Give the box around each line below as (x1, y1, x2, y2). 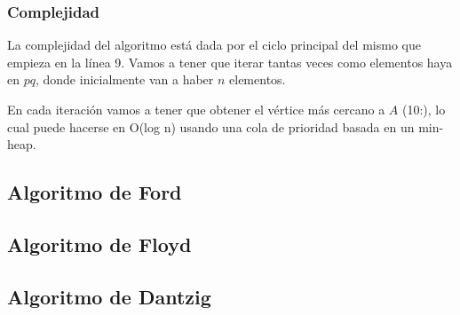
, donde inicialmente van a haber (35, 70, 214, 89)
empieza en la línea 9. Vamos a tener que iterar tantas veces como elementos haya (7, 52, 453, 71)
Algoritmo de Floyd (7, 230, 192, 257)
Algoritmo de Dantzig (7, 282, 211, 310)
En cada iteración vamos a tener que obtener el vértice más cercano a (7, 100, 385, 118)
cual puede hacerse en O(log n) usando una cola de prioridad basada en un (7, 117, 415, 136)
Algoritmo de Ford (7, 178, 182, 206)
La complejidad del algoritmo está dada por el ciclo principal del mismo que (7, 35, 421, 54)
